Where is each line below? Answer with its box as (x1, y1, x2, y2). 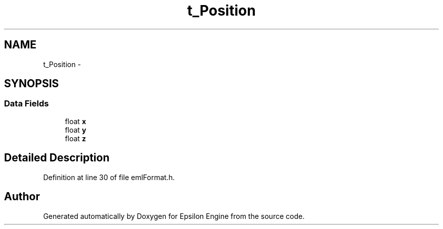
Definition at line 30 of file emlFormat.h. (43, 173, 175, 182)
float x (65, 117, 86, 126)
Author (4, 190, 40, 203)
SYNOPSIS (4, 77, 59, 90)
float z (65, 134, 86, 143)
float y (65, 125, 86, 134)
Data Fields (4, 98, 49, 109)
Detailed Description (4, 151, 110, 164)
